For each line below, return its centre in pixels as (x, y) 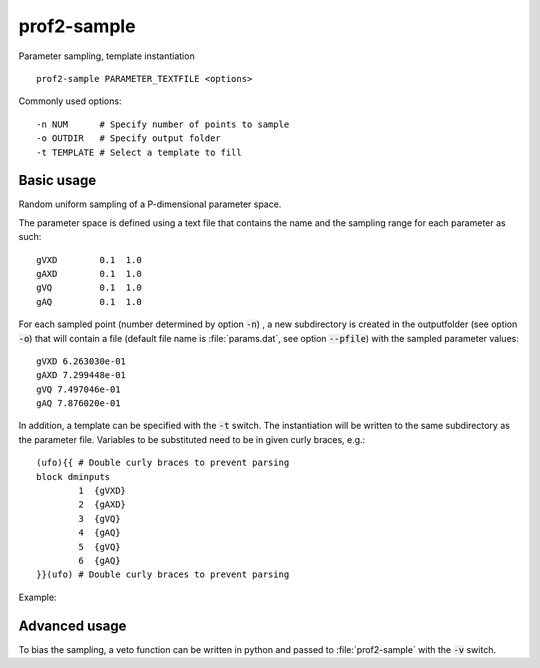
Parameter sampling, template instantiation (106, 56)
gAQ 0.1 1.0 (89, 301)
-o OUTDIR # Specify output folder (129, 138)
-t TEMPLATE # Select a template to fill (139, 152)
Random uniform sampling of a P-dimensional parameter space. (150, 204)
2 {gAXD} (102, 504)
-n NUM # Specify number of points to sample (163, 124)
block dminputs (73, 476)
